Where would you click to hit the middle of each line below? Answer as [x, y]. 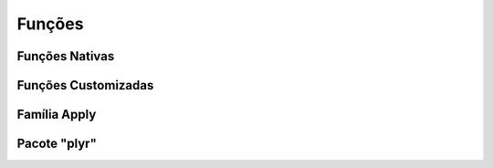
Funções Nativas [66, 56]
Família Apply [57, 115]
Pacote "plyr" [57, 144]
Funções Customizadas [85, 85]
